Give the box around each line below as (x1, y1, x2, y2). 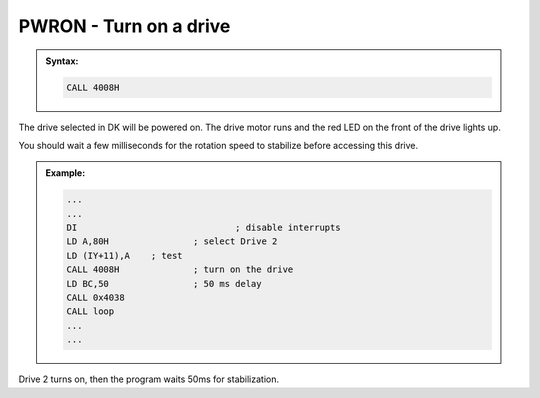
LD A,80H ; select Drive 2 (66, 236, 278, 247)
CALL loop (66, 306, 115, 317)
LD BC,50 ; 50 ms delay (66, 278, 262, 289)
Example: (45, 167, 86, 179)
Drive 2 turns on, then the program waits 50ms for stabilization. (18, 373, 280, 385)
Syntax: (45, 55, 79, 67)
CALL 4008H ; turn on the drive (66, 264, 294, 275)
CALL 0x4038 (66, 292, 125, 304)
